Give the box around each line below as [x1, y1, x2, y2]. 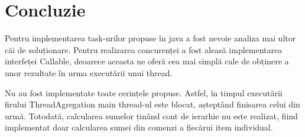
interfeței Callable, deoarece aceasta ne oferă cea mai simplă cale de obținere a [5, 55, 289, 67]
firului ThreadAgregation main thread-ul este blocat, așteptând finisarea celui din [5, 98, 300, 110]
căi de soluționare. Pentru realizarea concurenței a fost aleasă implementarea [5, 43, 283, 56]
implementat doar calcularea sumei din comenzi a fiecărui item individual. [5, 121, 273, 133]
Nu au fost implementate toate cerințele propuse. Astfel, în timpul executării [5, 86, 283, 99]
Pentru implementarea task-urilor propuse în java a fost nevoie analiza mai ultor [5, 32, 296, 44]
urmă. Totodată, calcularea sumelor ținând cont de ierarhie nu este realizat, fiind [5, 109, 298, 122]
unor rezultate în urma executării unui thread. [5, 66, 173, 79]
